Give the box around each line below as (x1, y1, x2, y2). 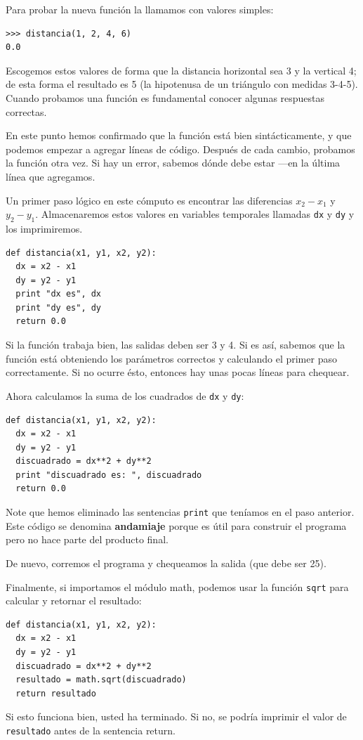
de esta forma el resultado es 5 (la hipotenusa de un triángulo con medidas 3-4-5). (6, 77, 358, 91)
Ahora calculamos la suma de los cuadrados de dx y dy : (6, 388, 244, 403)
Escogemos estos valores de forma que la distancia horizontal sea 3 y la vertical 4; (6, 63, 357, 77)
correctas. (6, 104, 47, 119)
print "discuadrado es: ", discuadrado (15, 469, 202, 480)
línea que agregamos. (6, 169, 95, 183)
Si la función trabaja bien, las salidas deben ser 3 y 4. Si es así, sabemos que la (6, 337, 345, 352)
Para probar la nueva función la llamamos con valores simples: (6, 2, 274, 16)
